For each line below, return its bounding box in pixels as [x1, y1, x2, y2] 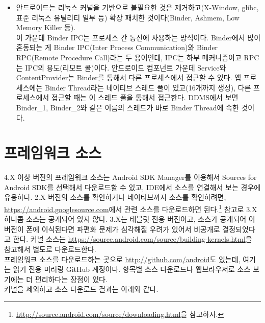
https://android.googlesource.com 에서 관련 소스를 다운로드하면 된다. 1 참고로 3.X [4, 202, 257, 214]
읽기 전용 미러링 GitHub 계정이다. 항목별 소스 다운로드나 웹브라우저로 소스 [13, 264, 251, 274]
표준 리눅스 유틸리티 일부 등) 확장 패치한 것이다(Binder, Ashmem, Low [16, 12, 240, 22]
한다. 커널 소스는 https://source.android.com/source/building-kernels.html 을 [13, 234, 252, 244]
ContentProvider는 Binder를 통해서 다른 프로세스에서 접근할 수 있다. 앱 [16, 72, 242, 83]
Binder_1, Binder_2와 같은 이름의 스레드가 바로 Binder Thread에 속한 [16, 102, 239, 112]
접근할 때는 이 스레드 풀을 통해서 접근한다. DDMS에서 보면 [51, 92, 238, 103]
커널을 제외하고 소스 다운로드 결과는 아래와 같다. [4, 284, 158, 294]
